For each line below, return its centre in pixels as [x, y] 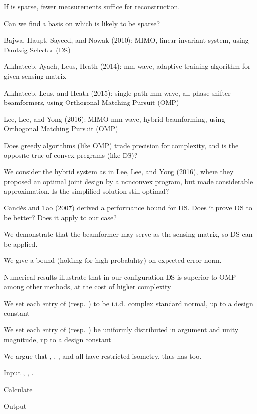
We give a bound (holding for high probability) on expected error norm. [113, 260]
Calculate [18, 389]
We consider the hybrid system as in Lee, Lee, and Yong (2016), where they [119, 172]
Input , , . [19, 373]
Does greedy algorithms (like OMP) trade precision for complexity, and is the [121, 145]
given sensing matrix [35, 76]
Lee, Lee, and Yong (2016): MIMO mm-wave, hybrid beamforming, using [115, 119]
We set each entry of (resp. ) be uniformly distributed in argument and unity [121, 330]
